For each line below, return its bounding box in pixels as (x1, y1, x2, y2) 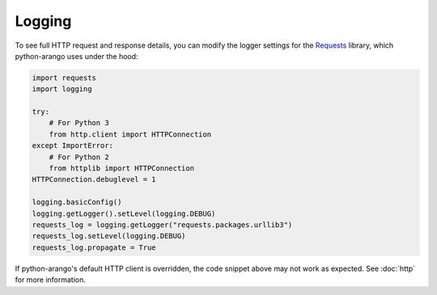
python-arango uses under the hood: (15, 51, 138, 61)
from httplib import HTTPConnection (49, 164, 194, 173)
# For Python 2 (49, 152, 109, 162)
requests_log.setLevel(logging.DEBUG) (32, 231, 186, 241)
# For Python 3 (49, 118, 109, 128)
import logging (32, 85, 92, 94)
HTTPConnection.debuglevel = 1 (32, 175, 157, 184)
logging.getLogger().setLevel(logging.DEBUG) (32, 209, 216, 218)
